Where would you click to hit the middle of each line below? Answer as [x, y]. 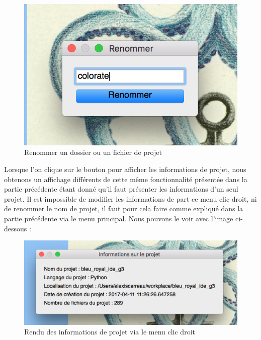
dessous [16, 228]
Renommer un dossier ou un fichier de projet [93, 152]
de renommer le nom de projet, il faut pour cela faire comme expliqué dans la [124, 208]
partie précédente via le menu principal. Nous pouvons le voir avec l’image [119, 219]
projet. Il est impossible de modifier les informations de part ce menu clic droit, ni [130, 198]
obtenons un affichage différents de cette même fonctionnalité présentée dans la [126, 179]
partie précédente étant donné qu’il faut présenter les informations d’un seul [121, 189]
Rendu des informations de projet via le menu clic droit [110, 332]
